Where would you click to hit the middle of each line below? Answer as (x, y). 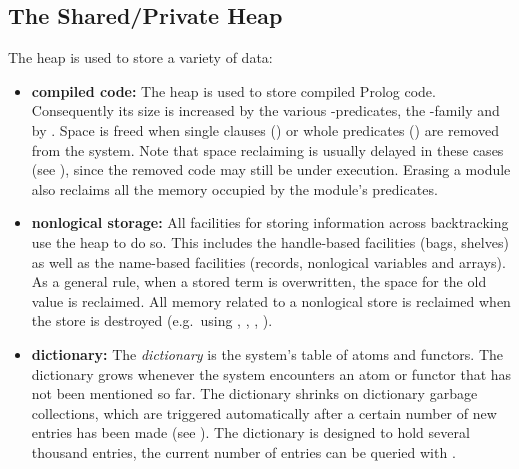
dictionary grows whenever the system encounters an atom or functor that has (271, 373)
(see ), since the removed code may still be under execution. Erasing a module (271, 169)
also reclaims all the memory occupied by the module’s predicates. (234, 188)
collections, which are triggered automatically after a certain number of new (264, 412)
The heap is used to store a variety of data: (140, 57)
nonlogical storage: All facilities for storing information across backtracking (270, 222)
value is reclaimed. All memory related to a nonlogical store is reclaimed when (271, 300)
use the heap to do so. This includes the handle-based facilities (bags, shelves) (270, 241)
